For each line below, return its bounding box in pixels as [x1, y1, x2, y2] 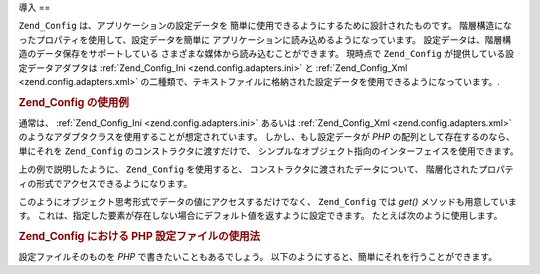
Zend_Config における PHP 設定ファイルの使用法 [18, 230, 261, 244]
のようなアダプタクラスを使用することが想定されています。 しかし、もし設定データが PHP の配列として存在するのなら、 [18, 131, 515, 143]
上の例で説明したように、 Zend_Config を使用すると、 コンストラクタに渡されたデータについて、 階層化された [18, 163, 479, 175]
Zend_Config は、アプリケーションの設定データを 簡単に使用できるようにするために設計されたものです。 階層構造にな [18, 20, 512, 32]
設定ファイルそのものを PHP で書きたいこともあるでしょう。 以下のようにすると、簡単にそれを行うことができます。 [18, 251, 498, 263]
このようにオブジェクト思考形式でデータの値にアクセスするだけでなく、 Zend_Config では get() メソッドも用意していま [18, 195, 517, 207]
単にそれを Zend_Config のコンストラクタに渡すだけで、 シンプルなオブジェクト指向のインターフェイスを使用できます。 [18, 145, 519, 157]
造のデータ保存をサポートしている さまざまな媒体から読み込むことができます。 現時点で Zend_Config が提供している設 [18, 48, 515, 60]
